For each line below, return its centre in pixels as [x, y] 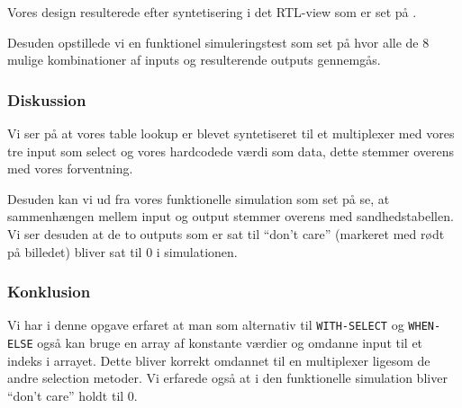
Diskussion [47, 99]
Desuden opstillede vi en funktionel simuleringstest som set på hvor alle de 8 [218, 42]
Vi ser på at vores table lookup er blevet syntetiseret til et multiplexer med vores [231, 133]
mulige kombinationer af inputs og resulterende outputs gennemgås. [194, 60]
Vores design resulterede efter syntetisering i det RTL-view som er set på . [212, 12]
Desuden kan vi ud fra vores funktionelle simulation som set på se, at [199, 198]
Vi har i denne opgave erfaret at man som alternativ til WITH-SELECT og [206, 325]
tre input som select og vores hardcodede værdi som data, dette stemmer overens [231, 151]
